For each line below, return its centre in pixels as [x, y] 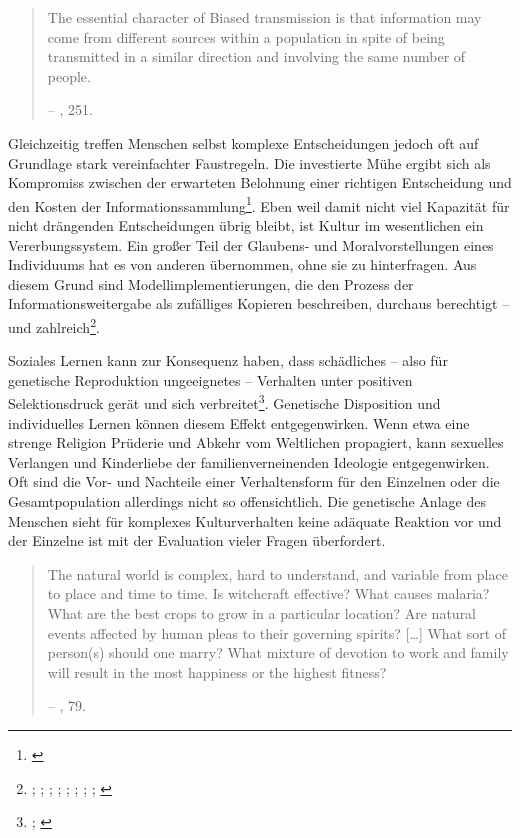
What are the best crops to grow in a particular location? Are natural [262, 613]
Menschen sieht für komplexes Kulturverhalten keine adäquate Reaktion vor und [255, 520]
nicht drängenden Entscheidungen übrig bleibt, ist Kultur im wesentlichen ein [246, 225]
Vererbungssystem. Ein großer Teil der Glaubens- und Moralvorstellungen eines [251, 244]
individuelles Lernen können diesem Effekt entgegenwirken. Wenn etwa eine [239, 422]
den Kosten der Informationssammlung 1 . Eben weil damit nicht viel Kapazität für [259, 204]
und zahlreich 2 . [54, 325]
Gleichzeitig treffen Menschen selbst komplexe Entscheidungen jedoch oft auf [243, 142]
